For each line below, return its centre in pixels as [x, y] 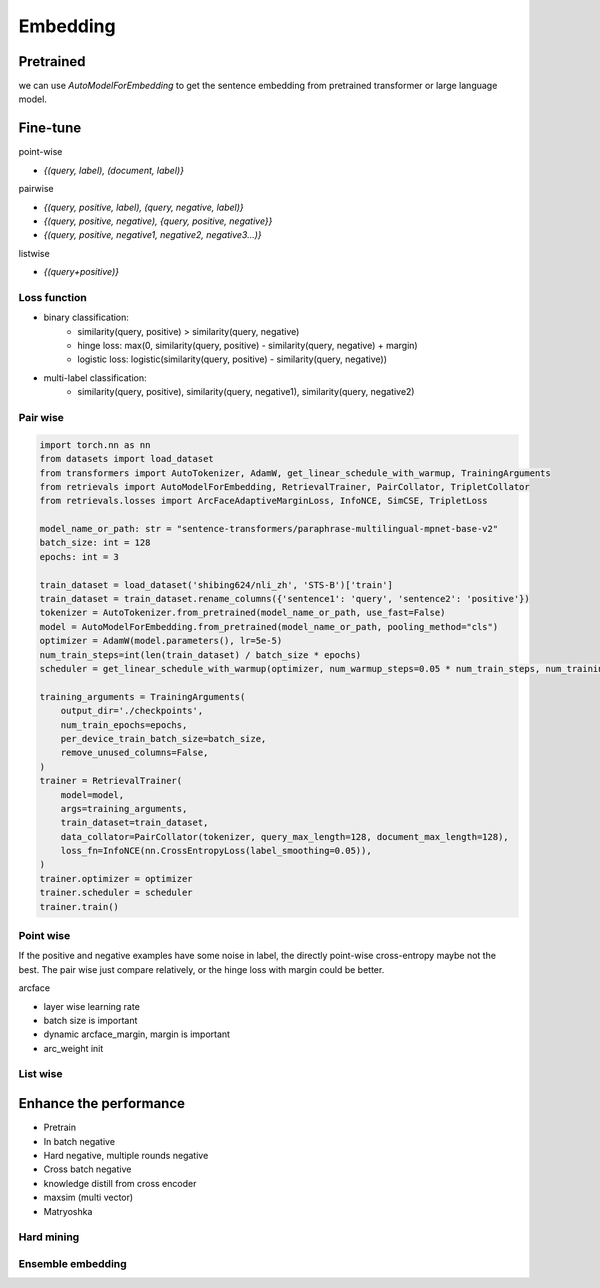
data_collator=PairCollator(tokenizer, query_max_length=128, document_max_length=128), [284, 836]
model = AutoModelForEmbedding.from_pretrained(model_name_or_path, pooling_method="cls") [269, 626]
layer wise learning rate [91, 1006]
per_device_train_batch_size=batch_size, [163, 738]
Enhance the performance [101, 1103]
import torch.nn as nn [95, 444]
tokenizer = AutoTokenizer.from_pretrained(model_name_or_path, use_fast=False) [242, 613]
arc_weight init [73, 1048]
